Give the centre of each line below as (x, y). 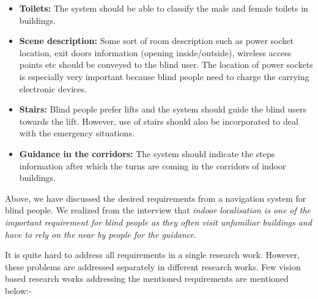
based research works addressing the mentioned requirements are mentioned (147, 279)
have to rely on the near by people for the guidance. (101, 234)
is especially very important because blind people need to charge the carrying (164, 76)
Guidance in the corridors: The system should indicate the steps (147, 153)
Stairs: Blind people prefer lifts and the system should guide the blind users (163, 109)
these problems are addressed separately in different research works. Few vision (153, 266)
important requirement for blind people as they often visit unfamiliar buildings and (158, 222)
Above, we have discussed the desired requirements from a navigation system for (156, 198)
